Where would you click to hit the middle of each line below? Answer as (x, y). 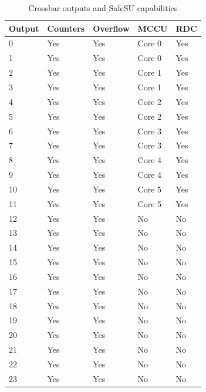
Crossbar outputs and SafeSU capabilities (103, 8)
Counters (66, 28)
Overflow (111, 28)
